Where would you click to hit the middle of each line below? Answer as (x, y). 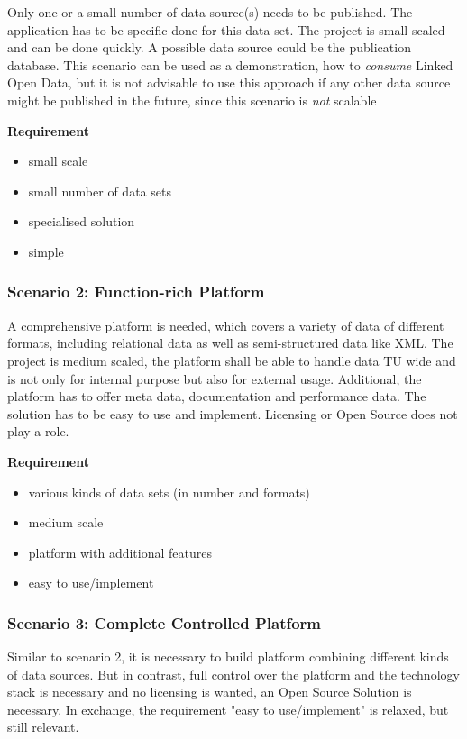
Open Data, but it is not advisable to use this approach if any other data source (229, 82)
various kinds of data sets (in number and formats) (169, 492)
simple (46, 251)
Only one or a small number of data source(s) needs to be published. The (210, 12)
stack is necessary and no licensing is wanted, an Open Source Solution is (210, 692)
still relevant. (43, 727)
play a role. (38, 431)
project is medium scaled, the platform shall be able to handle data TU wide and (232, 360)
